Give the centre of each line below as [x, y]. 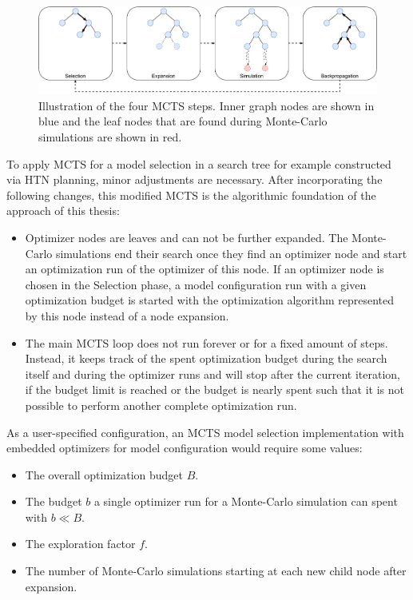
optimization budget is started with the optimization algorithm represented [210, 300]
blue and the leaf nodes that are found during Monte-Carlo [183, 121]
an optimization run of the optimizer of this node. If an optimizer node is [205, 269]
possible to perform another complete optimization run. [161, 405]
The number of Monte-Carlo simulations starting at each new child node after [216, 571]
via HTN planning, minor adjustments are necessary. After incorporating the [195, 179]
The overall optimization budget [104, 474]
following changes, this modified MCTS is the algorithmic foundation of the [191, 195]
